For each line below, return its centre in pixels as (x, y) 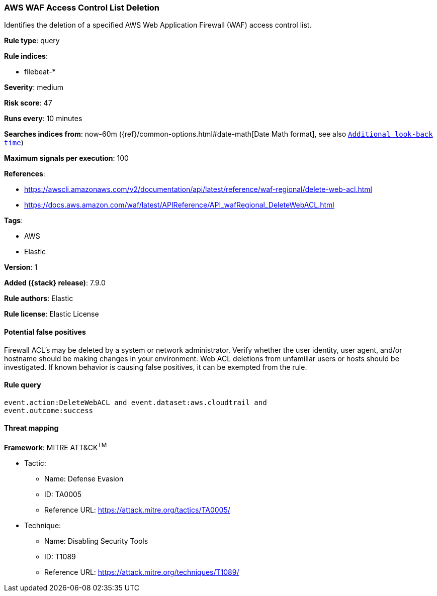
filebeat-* (40, 72)
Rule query (23, 385)
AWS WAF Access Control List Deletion (82, 8)
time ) (14, 143)
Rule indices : (26, 56)
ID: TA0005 (63, 494)
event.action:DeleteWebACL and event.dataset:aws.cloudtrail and (136, 402)
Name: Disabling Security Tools (96, 541)
